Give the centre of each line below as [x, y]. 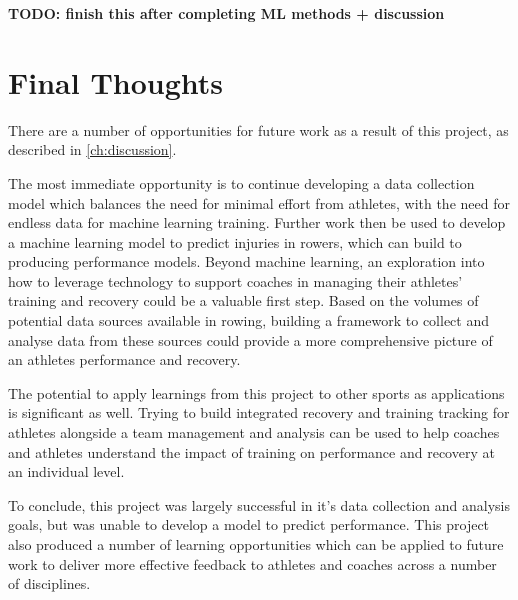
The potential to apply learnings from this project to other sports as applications [256, 392]
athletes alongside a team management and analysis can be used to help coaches [254, 432]
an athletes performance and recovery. [124, 359]
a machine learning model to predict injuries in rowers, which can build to [235, 241]
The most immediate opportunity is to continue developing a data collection [241, 182]
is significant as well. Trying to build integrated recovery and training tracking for [259, 412]
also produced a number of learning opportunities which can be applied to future [256, 544]
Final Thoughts [116, 81]
